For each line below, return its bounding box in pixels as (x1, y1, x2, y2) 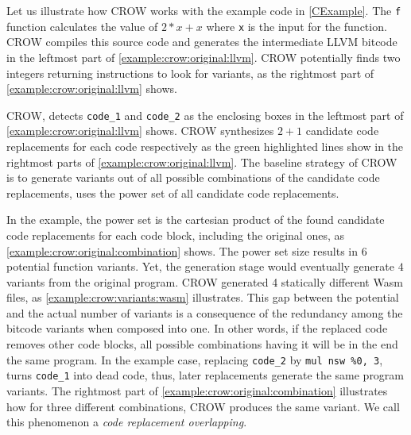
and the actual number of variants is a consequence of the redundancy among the (6, 304, 403, 321)
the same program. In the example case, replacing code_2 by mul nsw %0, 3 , (6, 351, 383, 368)
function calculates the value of (6, 17, 158, 34)
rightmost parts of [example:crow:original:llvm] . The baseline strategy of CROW (6, 153, 397, 170)
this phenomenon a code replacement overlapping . (6, 414, 247, 430)
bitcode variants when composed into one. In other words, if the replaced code (6, 320, 388, 337)
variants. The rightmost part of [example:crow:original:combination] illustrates (6, 382, 388, 398)
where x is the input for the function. (206, 17, 387, 34)
